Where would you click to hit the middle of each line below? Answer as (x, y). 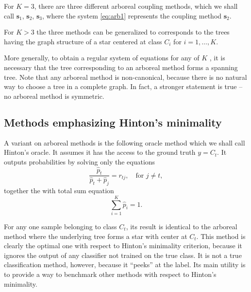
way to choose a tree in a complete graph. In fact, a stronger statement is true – (123, 86)
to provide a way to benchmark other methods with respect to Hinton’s (110, 274)
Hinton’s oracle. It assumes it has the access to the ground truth (100, 152)
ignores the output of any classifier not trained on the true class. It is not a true (123, 255)
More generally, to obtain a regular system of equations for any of (102, 58)
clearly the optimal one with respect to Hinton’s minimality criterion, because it (123, 246)
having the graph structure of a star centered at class (83, 41)
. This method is (221, 236)
